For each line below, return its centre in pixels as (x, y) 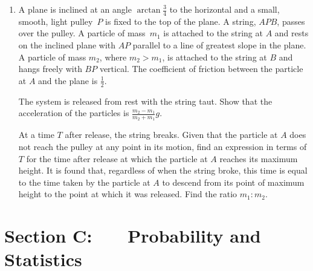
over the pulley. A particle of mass (82, 33)
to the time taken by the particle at (84, 182)
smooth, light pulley (56, 21)
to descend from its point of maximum (233, 182)
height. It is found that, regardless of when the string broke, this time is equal (163, 170)
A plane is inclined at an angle (75, 9)
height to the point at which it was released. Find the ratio (128, 194)
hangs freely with (50, 69)
